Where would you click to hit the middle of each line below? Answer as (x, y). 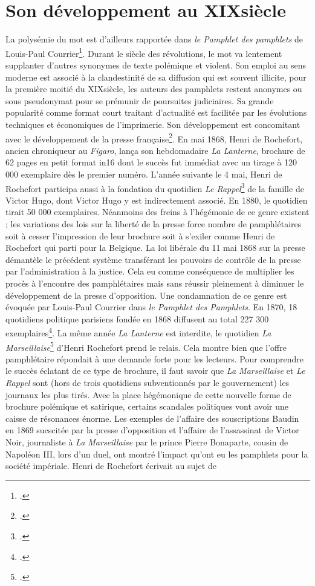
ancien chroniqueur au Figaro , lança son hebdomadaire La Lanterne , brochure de (155, 150)
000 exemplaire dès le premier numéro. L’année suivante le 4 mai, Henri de (144, 174)
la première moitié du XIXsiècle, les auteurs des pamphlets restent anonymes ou (154, 89)
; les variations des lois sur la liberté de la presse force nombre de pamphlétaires (154, 224)
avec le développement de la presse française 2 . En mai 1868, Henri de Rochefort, (154, 138)
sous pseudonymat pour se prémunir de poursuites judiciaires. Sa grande (140, 100)
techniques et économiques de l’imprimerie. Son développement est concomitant (153, 124)
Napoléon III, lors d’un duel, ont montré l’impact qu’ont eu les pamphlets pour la (157, 454)
